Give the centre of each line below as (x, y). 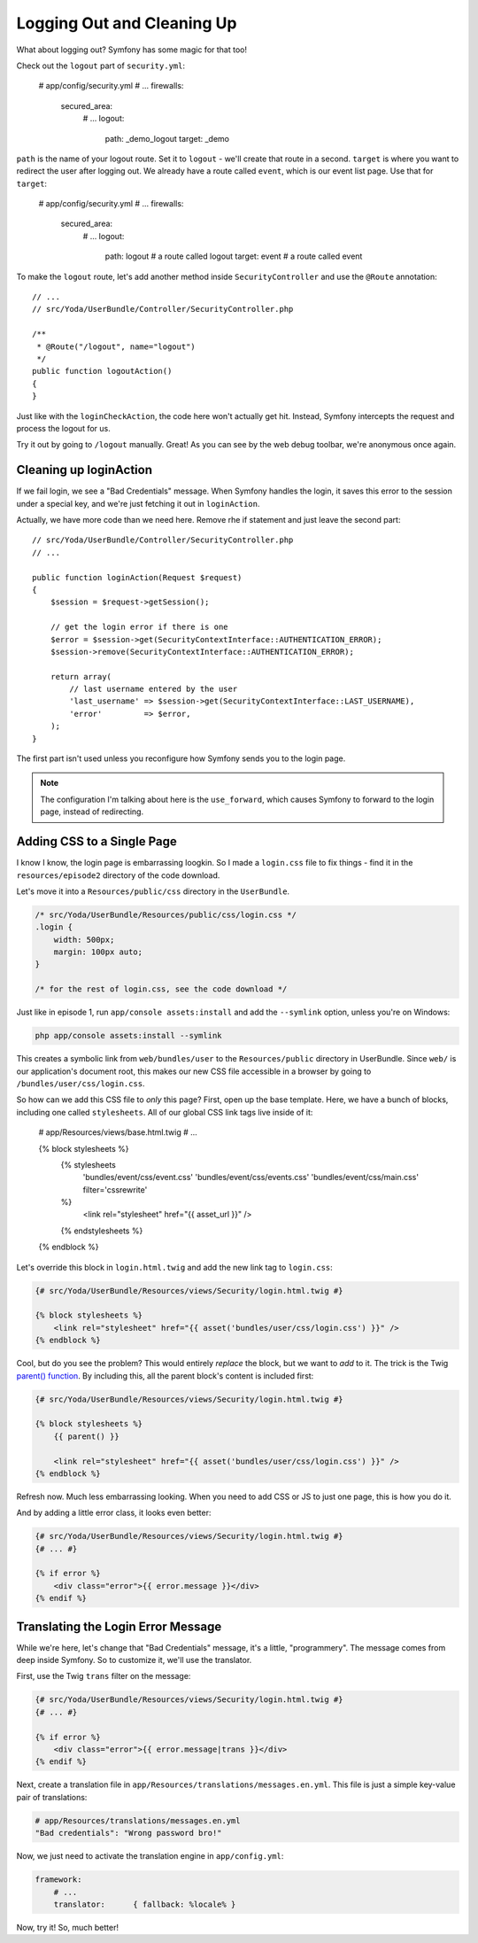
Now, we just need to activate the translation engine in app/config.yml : (150, 1856)
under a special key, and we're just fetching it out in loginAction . (138, 503)
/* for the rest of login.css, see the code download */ (161, 989)
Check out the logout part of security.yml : (101, 66)
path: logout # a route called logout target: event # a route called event (234, 256)
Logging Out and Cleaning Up (127, 23)
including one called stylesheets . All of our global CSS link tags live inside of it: (165, 1112)
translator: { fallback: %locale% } (145, 1904)
